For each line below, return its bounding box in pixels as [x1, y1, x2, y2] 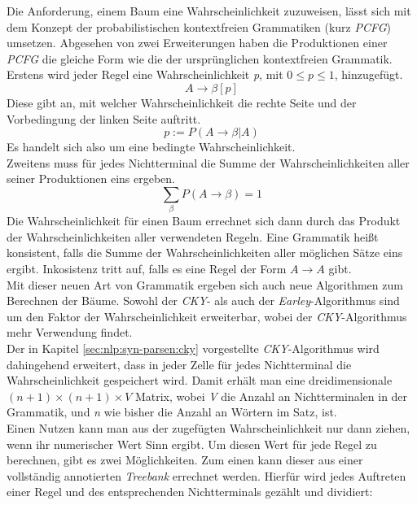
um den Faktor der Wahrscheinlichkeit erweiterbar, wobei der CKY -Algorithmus [7, 307, 407, 324]
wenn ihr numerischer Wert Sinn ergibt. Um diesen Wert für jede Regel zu [7, 435, 377, 452]
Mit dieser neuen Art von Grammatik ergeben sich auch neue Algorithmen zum [7, 276, 403, 293]
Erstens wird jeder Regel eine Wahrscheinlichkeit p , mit [7, 66, 283, 83]
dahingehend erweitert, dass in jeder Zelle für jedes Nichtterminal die [7, 355, 352, 372]
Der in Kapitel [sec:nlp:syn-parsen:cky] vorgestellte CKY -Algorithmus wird [7, 340, 380, 357]
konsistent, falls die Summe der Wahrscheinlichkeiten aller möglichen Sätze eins [7, 244, 403, 261]
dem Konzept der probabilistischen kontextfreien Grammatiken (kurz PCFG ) [7, 18, 392, 35]
